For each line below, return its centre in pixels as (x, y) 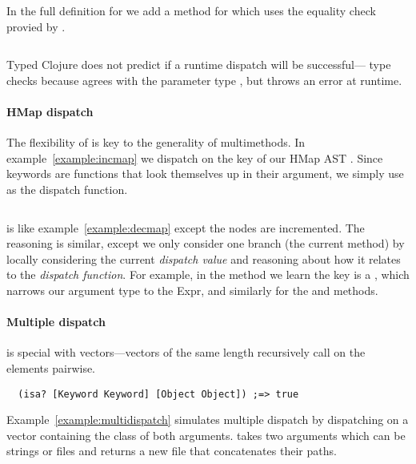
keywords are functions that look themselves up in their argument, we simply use (205, 173)
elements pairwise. (51, 367)
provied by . (36, 26)
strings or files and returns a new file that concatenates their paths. (172, 451)
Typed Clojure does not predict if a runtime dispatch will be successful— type (199, 65)
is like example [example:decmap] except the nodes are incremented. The (186, 227)
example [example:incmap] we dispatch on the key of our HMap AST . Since (195, 157)
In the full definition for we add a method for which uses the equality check (191, 10)
